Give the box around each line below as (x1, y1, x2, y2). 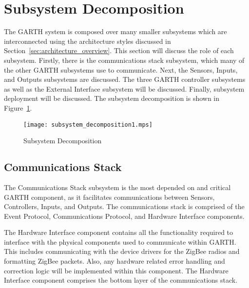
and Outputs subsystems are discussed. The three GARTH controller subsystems (4, 74, 246, 84)
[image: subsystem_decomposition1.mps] (23, 121, 153, 129)
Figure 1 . (4, 102, 32, 113)
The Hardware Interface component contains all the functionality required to (4, 227, 233, 237)
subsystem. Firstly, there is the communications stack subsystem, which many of (4, 55, 245, 65)
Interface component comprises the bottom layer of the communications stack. (4, 275, 238, 285)
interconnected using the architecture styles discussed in (4, 36, 171, 46)
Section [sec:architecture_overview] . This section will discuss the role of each (4, 45, 234, 56)
